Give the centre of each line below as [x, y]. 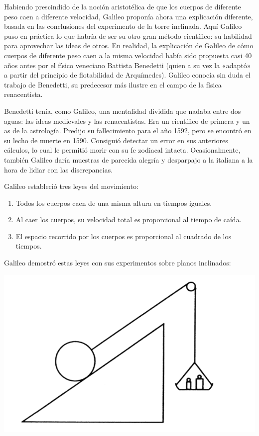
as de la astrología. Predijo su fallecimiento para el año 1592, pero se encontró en [128, 131]
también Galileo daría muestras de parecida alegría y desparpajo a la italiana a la [129, 159]
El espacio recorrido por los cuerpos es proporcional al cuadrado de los [123, 236]
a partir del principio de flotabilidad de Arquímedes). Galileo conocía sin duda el [127, 75]
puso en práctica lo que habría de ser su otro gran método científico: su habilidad [128, 36]
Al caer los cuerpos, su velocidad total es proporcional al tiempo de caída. [129, 219]
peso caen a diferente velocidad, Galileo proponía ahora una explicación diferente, [129, 16]
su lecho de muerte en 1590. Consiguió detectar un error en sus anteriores [116, 140]
